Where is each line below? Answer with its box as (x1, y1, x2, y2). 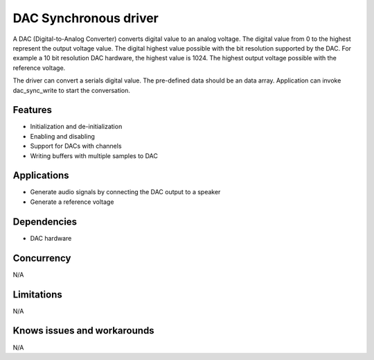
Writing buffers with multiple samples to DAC (30, 151, 159, 160)
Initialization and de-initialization (30, 122, 123, 131)
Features (12, 104, 52, 116)
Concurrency (12, 252, 71, 264)
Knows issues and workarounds (12, 325, 155, 336)
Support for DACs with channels (30, 142, 122, 151)
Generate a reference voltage (30, 198, 114, 206)
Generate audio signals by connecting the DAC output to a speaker (30, 188, 221, 196)
